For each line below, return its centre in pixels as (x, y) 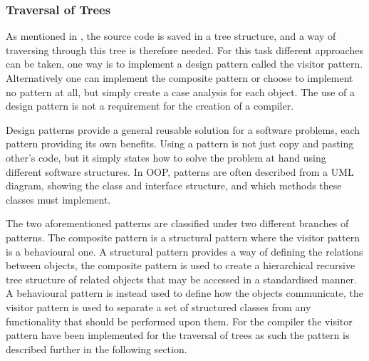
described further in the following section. (97, 349)
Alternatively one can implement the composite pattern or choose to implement (180, 78)
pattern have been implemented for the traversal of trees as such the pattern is (178, 335)
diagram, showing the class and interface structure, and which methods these (174, 185)
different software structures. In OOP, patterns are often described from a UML (180, 171)
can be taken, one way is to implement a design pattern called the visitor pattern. (184, 64)
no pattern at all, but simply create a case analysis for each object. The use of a (181, 91)
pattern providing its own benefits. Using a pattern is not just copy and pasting (180, 143)
